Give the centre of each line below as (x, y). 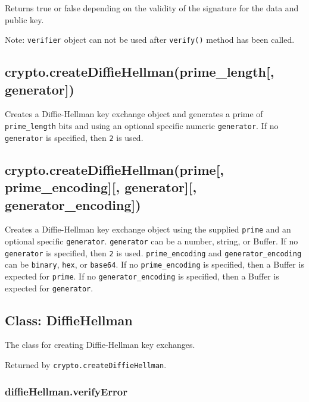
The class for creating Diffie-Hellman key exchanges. (100, 345)
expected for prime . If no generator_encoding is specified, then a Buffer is (142, 276)
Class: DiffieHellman (69, 320)
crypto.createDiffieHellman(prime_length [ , (140, 72)
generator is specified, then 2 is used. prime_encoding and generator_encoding (153, 252)
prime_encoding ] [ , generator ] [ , (101, 187)
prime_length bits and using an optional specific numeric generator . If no (142, 126)
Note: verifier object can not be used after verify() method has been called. (150, 40)
